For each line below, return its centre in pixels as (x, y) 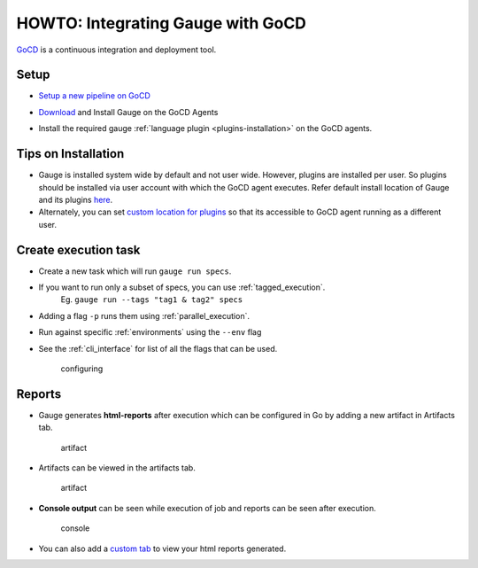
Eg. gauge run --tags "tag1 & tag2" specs (152, 300)
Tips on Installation (70, 154)
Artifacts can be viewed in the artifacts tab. (117, 468)
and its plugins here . (76, 199)
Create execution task (78, 249)
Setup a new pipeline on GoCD (94, 96)
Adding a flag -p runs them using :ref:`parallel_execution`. (144, 315)
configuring (82, 369)
